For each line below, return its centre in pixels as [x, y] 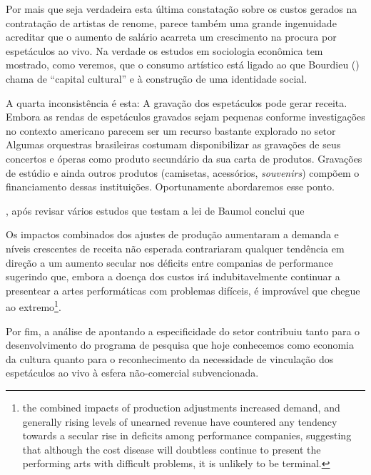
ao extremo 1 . [34, 306]
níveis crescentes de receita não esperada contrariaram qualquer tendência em [175, 248]
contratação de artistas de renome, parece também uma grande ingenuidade [171, 22]
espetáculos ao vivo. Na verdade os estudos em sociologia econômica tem [164, 50]
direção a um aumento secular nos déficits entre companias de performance [169, 262]
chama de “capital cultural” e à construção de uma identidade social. [157, 78]
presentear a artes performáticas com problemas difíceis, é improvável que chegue [183, 290]
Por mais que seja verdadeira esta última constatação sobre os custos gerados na [182, 9]
